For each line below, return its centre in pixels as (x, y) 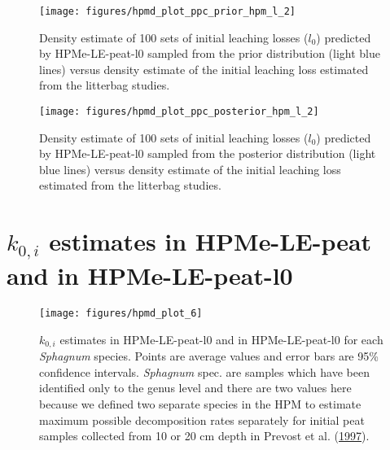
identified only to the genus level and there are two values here (195, 388)
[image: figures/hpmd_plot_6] (121, 314)
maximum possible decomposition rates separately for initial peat (202, 419)
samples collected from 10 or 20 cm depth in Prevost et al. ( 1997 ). (204, 436)
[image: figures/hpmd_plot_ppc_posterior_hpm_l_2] (179, 112)
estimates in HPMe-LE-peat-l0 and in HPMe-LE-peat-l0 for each (221, 339)
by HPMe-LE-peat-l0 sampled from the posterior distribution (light (208, 153)
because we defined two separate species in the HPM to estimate (200, 403)
